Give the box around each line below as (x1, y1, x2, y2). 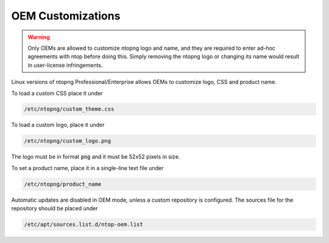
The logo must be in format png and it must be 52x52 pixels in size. (11, 153, 180, 160)
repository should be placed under (11, 205, 99, 212)
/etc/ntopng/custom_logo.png (24, 137, 111, 145)
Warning (27, 33, 50, 41)
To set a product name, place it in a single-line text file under (11, 164, 164, 171)
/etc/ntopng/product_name (24, 180, 102, 188)
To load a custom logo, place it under (11, 122, 105, 129)
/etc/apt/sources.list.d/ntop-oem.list (24, 221, 143, 228)
